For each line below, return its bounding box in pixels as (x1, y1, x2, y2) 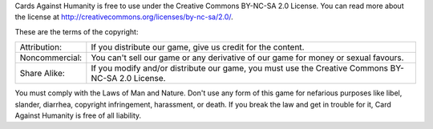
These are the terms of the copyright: (14, 26, 139, 36)
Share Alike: (19, 68, 66, 79)
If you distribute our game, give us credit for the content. (91, 42, 305, 53)
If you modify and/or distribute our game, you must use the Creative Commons (91, 62, 389, 74)
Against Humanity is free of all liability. (14, 111, 142, 120)
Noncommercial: (19, 52, 83, 63)
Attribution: (19, 42, 63, 53)
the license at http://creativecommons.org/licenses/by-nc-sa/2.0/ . (14, 12, 234, 22)
